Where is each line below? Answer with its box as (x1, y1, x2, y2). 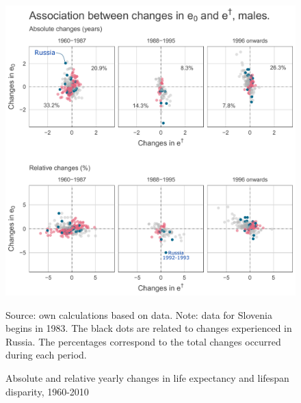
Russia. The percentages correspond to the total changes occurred (5, 334, 281, 348)
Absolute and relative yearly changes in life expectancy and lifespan (5, 370, 289, 385)
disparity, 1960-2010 (5, 384, 89, 398)
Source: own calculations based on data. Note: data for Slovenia (5, 307, 272, 322)
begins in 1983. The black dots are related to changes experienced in (5, 321, 292, 335)
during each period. (5, 348, 87, 362)
